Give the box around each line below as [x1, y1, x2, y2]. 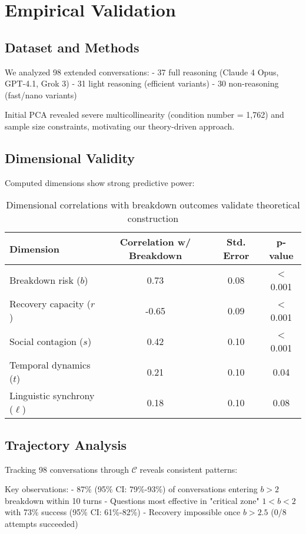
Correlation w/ [119, 235, 191, 249]
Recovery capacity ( [9, 297, 91, 311]
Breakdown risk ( [9, 273, 81, 287]
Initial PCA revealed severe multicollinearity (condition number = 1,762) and [5, 108, 284, 121]
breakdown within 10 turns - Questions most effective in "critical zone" [5, 494, 260, 506]
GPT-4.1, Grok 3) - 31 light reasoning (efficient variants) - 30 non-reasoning [5, 77, 279, 89]
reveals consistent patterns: [139, 463, 238, 475]
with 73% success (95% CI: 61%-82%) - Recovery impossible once [5, 506, 241, 518]
